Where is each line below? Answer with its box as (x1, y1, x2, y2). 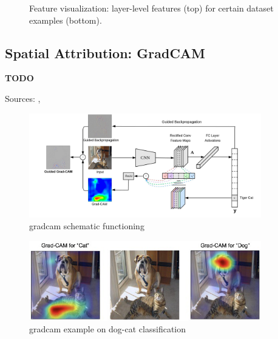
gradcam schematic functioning (29, 220, 144, 232)
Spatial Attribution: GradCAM (5, 43, 206, 62)
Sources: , (5, 92, 41, 104)
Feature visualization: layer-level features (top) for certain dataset (29, 2, 274, 14)
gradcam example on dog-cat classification (29, 323, 186, 335)
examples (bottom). (29, 13, 102, 26)
